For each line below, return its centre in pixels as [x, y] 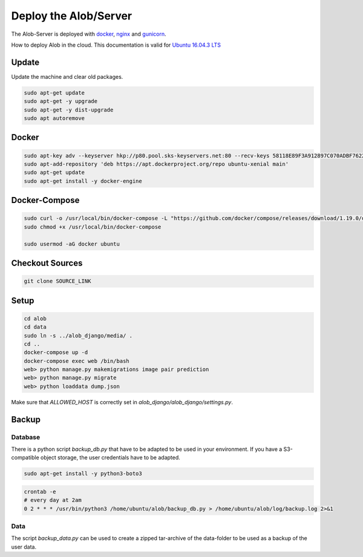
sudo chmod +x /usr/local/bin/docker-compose [93, 227]
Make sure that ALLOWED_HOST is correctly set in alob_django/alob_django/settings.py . [122, 402]
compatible [25, 458]
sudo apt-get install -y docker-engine [83, 181]
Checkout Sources [47, 263]
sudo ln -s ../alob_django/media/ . [78, 335]
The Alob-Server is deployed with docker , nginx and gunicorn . [89, 34]
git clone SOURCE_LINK [57, 281]
